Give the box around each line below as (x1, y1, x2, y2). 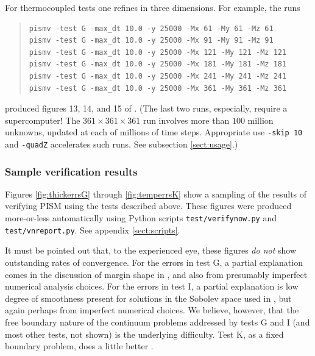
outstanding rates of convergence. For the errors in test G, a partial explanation (5, 255, 303, 268)
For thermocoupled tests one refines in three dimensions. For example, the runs (5, 1, 300, 13)
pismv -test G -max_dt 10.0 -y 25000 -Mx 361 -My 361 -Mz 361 (29, 84, 287, 93)
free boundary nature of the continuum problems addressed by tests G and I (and (5, 315, 310, 328)
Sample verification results (5, 163, 138, 179)
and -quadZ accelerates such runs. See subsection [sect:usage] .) (5, 138, 238, 150)
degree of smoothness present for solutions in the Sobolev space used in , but (5, 291, 292, 304)
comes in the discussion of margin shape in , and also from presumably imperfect (5, 268, 308, 280)
